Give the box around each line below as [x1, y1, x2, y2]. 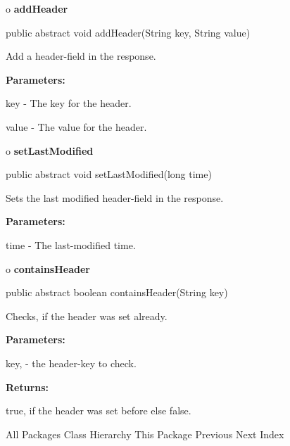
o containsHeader [6, 261, 90, 276]
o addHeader [6, 1, 68, 15]
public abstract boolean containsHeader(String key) [6, 285, 228, 300]
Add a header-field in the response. [6, 49, 156, 63]
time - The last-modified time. [6, 237, 136, 252]
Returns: [6, 379, 49, 394]
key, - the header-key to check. [6, 355, 137, 370]
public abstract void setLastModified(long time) [6, 167, 212, 181]
